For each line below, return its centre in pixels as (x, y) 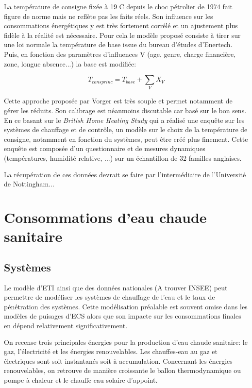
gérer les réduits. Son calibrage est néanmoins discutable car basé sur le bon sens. (125, 110)
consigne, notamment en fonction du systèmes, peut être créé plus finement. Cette (126, 139)
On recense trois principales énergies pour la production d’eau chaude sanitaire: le (126, 342)
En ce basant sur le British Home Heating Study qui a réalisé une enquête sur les (124, 120)
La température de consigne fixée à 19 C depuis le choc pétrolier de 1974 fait (118, 6)
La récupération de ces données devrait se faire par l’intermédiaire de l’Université (125, 174)
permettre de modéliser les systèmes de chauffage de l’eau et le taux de (109, 297)
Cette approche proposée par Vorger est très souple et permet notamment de (118, 101)
